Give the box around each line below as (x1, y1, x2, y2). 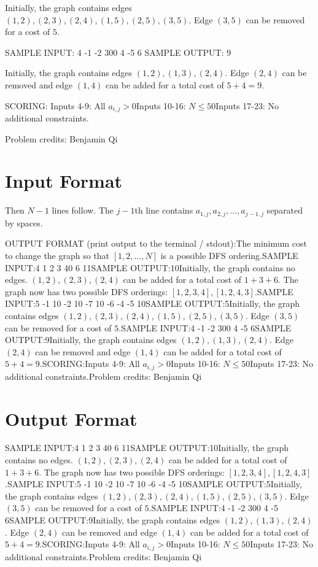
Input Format (5, 168, 123, 193)
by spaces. (5, 216, 43, 229)
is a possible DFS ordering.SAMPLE (160, 249, 298, 261)
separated (266, 204, 303, 217)
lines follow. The (52, 204, 114, 217)
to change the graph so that (5, 249, 110, 261)
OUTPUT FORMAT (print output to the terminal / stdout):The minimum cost (5, 237, 308, 250)
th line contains (134, 204, 193, 217)
